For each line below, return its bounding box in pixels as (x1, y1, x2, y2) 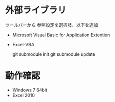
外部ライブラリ (5, 4, 67, 16)
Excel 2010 (12, 92, 35, 98)
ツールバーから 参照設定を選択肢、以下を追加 (5, 22, 98, 28)
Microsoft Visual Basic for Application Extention (12, 32, 111, 38)
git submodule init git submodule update (12, 51, 96, 57)
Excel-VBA (12, 41, 35, 47)
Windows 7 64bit (12, 87, 47, 93)
